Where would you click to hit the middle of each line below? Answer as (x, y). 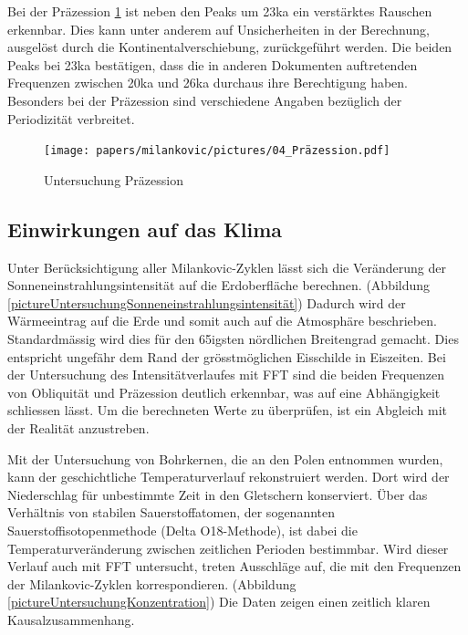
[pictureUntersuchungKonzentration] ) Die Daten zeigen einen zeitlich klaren (219, 602)
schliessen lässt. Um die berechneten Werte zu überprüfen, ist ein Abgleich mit (228, 410)
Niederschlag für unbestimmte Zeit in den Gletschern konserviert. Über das (218, 494)
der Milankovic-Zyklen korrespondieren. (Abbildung (152, 583)
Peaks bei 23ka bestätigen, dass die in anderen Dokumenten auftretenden (213, 64)
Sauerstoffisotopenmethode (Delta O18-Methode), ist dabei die (182, 530)
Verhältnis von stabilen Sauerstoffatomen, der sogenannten (172, 512)
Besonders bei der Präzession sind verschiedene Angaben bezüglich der (205, 100)
